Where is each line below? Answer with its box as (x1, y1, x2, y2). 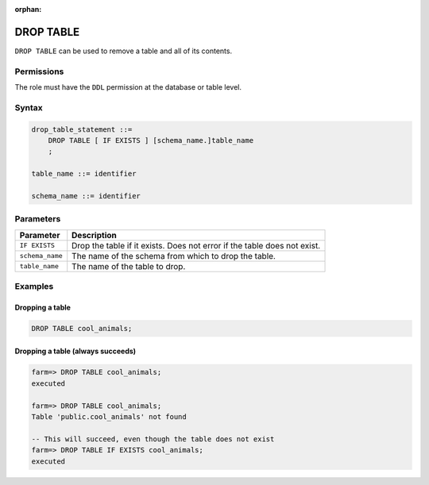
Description (71, 229, 117, 241)
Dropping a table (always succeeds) (14, 346, 137, 356)
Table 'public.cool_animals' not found (31, 412, 187, 421)
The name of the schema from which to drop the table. (71, 250, 276, 261)
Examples (14, 281, 54, 292)
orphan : (14, 5, 42, 13)
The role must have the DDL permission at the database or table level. (14, 83, 242, 92)
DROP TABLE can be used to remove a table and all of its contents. (14, 46, 233, 56)
